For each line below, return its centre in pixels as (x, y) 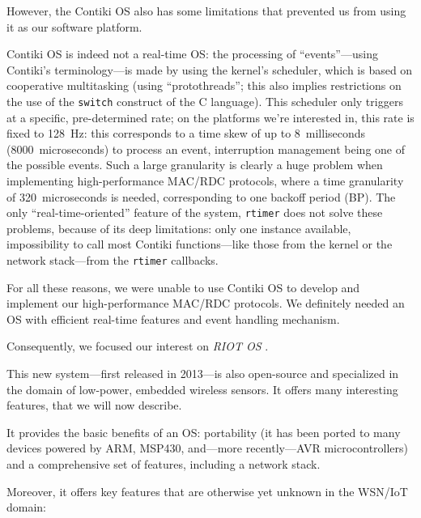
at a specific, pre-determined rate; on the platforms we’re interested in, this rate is (210, 117)
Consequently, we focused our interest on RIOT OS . (138, 346)
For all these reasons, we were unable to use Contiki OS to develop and (183, 287)
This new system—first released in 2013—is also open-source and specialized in (203, 374)
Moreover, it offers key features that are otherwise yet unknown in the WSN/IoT (207, 491)
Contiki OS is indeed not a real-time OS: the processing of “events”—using (192, 54)
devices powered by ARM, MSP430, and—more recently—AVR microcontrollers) (208, 448)
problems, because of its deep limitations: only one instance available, (179, 228)
